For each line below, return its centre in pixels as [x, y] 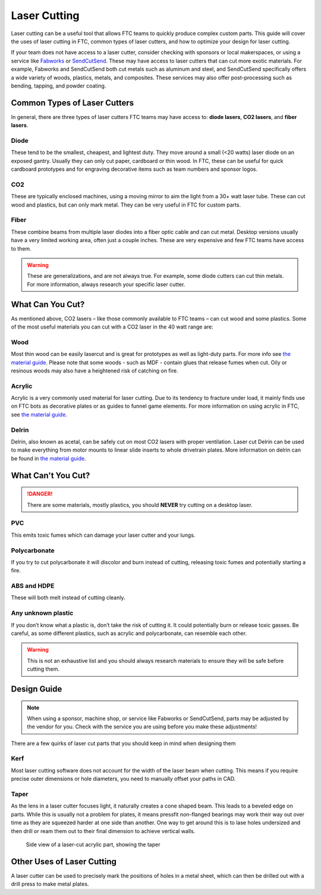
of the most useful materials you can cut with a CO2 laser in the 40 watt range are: [112, 327]
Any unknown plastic [42, 613]
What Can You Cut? [48, 304]
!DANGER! [40, 494]
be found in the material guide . [48, 458]
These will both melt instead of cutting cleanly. [68, 597]
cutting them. [43, 669]
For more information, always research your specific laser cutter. [106, 284]
